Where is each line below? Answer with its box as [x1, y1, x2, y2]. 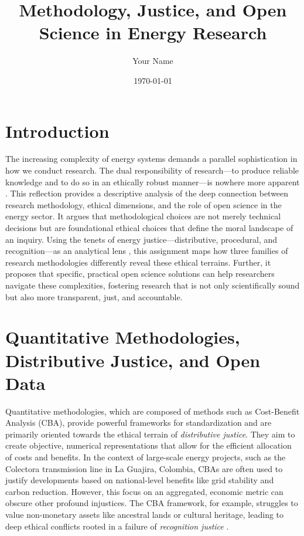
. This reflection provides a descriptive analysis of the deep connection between [5, 187, 289, 199]
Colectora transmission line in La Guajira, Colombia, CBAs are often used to [5, 462, 283, 474]
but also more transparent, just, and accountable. [5, 290, 183, 303]
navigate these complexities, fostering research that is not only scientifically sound [5, 279, 300, 291]
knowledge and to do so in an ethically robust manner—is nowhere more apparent [5, 175, 300, 188]
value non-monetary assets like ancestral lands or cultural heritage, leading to [5, 508, 284, 520]
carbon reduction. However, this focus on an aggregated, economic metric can [5, 485, 283, 497]
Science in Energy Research [39, 21, 267, 45]
